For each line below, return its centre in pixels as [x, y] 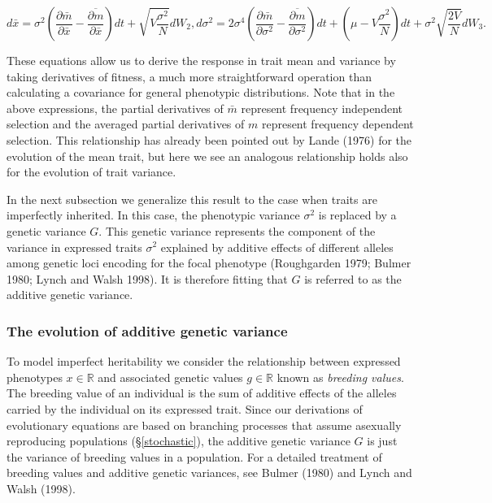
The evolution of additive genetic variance [147, 330]
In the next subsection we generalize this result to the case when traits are [192, 199]
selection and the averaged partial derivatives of [126, 124]
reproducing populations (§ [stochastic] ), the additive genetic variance [179, 441]
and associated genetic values [170, 377]
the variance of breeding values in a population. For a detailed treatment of [194, 456]
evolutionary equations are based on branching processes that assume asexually [204, 425]
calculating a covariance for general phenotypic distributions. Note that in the [201, 92]
